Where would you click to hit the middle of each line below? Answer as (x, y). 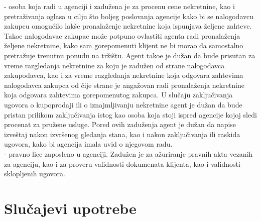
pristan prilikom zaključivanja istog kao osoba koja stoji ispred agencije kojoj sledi (130, 114)
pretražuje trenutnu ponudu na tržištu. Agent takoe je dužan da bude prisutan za (130, 55)
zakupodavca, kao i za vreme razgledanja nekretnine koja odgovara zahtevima (124, 75)
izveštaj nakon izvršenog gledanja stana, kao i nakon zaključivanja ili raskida (122, 134)
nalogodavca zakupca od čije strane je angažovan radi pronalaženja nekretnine (124, 85)
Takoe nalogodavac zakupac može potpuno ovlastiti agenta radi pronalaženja (122, 35)
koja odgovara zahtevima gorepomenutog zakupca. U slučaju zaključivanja (118, 95)
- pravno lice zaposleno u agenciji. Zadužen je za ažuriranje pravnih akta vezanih (128, 153)
